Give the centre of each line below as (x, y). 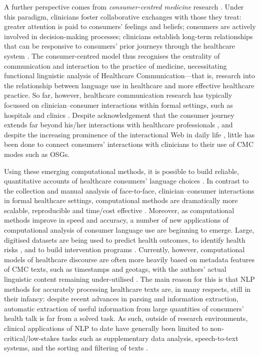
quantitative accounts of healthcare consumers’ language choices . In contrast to (126, 181)
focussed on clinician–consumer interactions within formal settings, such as (118, 105)
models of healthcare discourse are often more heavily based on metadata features (129, 259)
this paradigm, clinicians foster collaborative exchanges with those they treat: (123, 16)
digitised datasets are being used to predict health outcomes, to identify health (125, 239)
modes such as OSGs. (37, 154)
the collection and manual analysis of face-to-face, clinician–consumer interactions (129, 190)
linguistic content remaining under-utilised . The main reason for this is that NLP (129, 279)
